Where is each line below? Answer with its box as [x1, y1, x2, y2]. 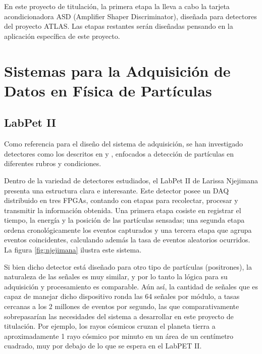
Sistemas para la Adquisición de [4, 60, 231, 81]
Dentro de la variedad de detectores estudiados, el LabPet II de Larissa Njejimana [4, 175, 258, 185]
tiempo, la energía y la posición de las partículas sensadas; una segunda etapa [4, 215, 245, 225]
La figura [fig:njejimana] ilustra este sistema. [4, 244, 142, 255]
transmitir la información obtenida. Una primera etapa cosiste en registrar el [4, 205, 241, 215]
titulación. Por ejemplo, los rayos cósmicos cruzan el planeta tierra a [4, 321, 216, 331]
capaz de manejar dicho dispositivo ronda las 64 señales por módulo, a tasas [4, 291, 240, 301]
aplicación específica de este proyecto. [4, 30, 120, 41]
